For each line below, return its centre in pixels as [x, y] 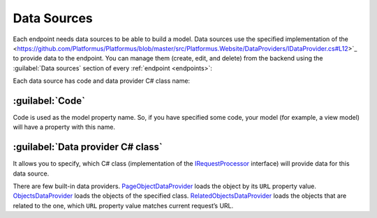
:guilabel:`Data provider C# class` [88, 147]
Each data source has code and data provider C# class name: [102, 81]
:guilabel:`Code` [49, 101]
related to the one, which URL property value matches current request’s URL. [123, 205]
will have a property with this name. [64, 127]
